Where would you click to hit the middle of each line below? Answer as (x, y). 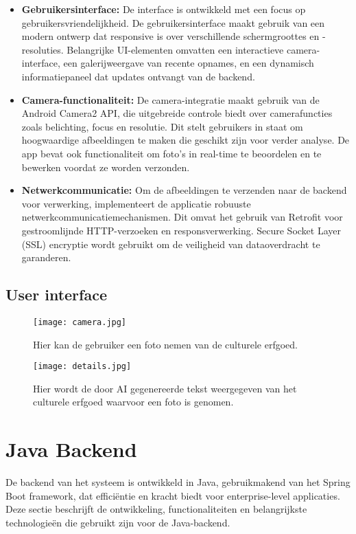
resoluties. (43, 49)
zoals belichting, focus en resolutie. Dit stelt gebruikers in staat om (162, 126)
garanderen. (46, 257)
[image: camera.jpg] (80, 322)
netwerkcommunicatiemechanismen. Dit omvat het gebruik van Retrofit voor (182, 217)
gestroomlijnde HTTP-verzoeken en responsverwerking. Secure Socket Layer (181, 230)
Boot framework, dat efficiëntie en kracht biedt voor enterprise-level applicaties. (173, 495)
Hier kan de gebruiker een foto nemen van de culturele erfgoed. (165, 344)
